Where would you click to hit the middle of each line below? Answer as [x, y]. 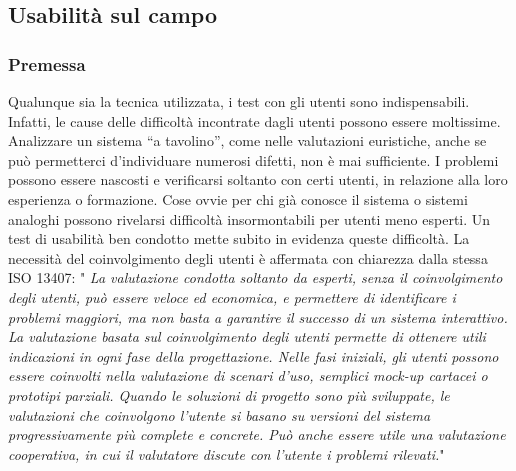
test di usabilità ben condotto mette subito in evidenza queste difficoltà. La [239, 238]
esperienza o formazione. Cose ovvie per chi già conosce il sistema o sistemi [238, 198]
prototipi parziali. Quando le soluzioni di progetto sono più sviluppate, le [229, 394]
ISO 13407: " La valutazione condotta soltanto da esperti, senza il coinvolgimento [255, 277]
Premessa [47, 63]
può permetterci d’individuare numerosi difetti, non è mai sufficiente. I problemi [253, 159]
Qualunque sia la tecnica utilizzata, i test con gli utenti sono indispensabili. [239, 101]
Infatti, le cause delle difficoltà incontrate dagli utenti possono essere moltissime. [254, 120]
